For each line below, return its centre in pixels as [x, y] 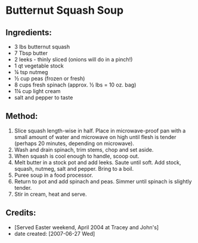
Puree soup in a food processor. [54, 175]
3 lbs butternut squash [42, 47]
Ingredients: [29, 33]
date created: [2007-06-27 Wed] [55, 233]
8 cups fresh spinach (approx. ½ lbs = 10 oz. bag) [75, 85]
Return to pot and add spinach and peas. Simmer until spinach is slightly [103, 181]
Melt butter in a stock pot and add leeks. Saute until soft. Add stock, [98, 162]
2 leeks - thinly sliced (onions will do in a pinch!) [73, 59]
